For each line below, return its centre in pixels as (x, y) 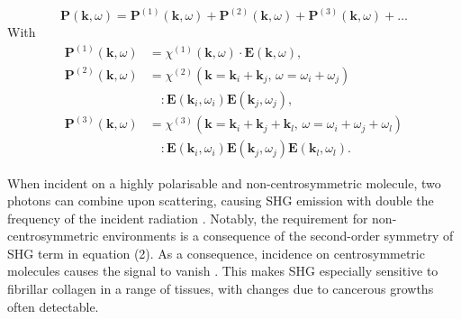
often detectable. (53, 306)
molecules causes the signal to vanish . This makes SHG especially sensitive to (223, 271)
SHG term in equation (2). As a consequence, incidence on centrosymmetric (216, 253)
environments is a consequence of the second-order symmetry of (278, 236)
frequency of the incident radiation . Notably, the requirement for (188, 218)
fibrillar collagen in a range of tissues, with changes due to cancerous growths (221, 289)
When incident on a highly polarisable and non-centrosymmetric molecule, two (224, 182)
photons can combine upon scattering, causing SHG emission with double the (221, 201)
